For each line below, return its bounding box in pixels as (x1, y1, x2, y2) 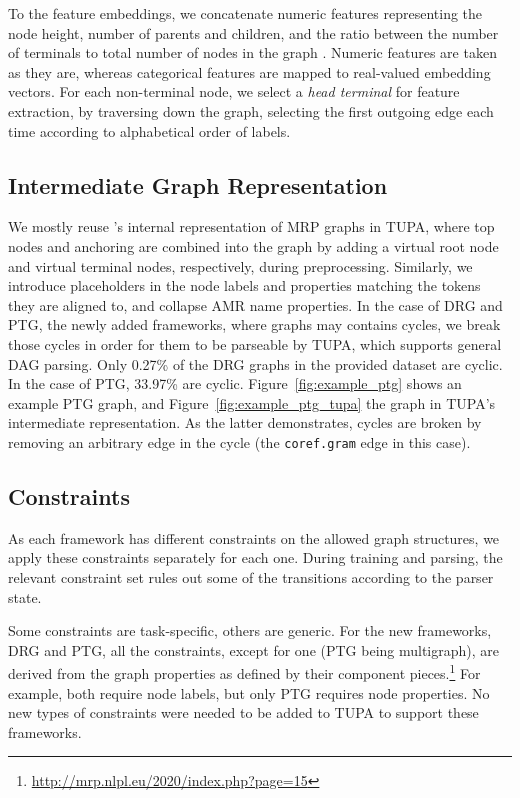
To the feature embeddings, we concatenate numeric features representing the (8, 3, 483, 23)
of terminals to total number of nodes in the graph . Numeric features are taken (8, 42, 497, 63)
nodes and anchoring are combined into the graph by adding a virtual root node (8, 235, 499, 256)
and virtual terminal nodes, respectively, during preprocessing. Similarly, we (8, 255, 473, 276)
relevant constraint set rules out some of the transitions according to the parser (8, 566, 494, 587)
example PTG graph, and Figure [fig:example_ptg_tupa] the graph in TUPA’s (8, 392, 496, 413)
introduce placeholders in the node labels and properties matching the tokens (8, 275, 481, 296)
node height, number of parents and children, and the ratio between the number (8, 22, 499, 43)
